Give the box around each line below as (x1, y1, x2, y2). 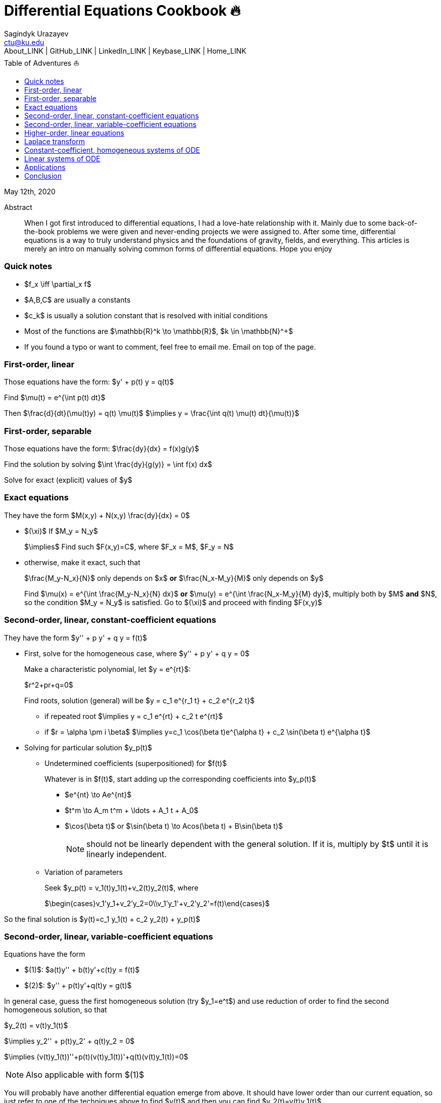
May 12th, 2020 (4, 187, 56, 196)
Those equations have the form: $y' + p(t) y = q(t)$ (4, 377, 174, 387)
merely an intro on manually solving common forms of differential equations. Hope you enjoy (24, 244, 332, 253)
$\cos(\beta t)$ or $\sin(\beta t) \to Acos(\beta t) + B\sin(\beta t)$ (65, 821, 283, 830)
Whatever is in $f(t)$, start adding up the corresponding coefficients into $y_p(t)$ (44, 774, 316, 783)
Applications (24, 162, 66, 172)
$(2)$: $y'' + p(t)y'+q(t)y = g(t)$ (24, 981, 132, 990)
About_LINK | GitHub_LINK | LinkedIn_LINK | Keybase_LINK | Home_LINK (4, 46, 247, 55)
